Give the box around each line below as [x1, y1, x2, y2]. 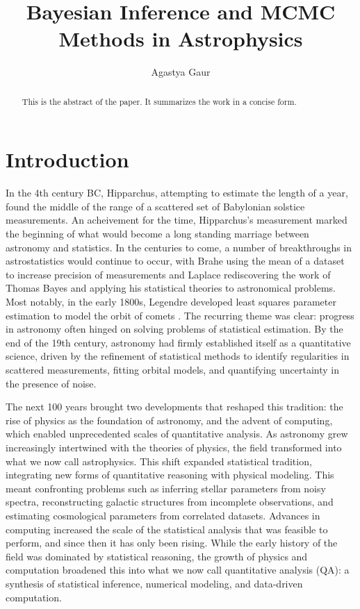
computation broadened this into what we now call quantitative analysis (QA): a [6, 562, 350, 577]
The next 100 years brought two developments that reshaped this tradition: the [6, 399, 343, 414]
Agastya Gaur [151, 65, 211, 79]
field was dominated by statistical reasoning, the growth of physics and [6, 549, 308, 563]
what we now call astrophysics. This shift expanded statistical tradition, [6, 453, 312, 468]
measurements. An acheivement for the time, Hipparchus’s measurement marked [6, 212, 347, 227]
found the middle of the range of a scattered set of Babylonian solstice [6, 199, 305, 213]
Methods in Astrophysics [58, 24, 303, 53]
